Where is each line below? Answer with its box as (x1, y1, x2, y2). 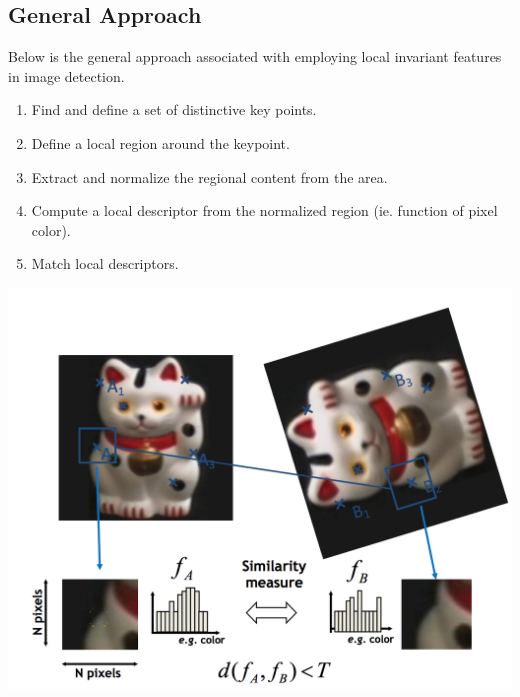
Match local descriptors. (31, 253, 179, 274)
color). (31, 219, 71, 240)
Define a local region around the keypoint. (31, 132, 290, 153)
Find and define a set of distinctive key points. (31, 99, 317, 120)
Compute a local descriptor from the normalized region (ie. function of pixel (31, 200, 498, 221)
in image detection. (8, 65, 125, 86)
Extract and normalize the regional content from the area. (31, 166, 388, 187)
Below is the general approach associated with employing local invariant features (8, 46, 502, 67)
